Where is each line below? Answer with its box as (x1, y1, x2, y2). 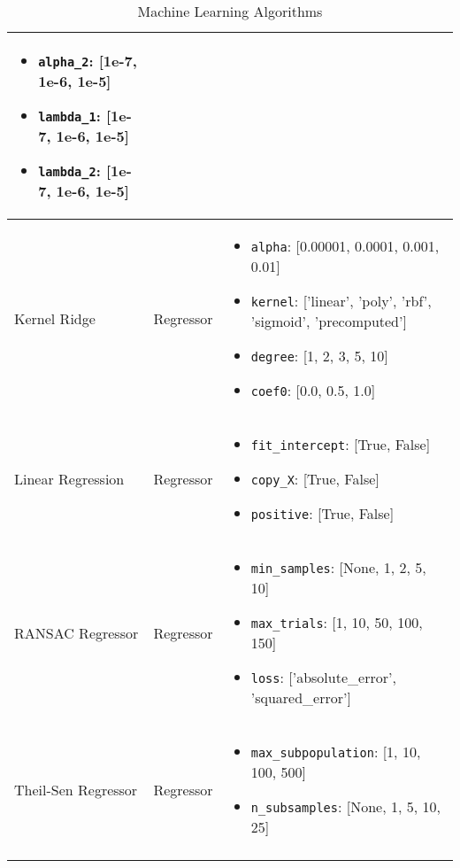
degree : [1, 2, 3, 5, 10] (250, 345, 388, 366)
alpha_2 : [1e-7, (38, 50, 137, 71)
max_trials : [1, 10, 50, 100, (250, 612, 423, 632)
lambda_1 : (38, 105, 101, 126)
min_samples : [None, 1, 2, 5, (250, 557, 426, 577)
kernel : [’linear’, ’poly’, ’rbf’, (250, 291, 432, 311)
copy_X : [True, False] (250, 469, 379, 489)
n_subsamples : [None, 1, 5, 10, (250, 796, 441, 817)
